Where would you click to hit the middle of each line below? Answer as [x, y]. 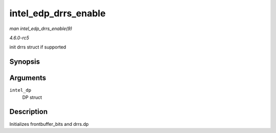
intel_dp [20, 90]
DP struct [32, 97]
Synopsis [25, 62]
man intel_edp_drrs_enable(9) [41, 29]
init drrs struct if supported [38, 47]
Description [29, 112]
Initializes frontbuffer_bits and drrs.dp [49, 124]
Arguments [28, 78]
